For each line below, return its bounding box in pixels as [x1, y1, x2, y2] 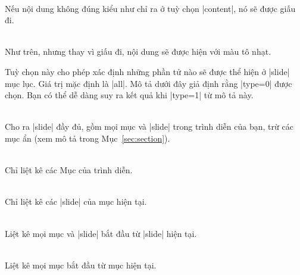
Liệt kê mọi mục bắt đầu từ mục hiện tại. [5, 258, 157, 271]
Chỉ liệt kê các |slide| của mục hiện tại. [5, 195, 147, 208]
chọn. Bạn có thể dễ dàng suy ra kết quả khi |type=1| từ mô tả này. [5, 89, 254, 101]
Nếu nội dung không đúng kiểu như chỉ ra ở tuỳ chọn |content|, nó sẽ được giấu [5, 2, 296, 14]
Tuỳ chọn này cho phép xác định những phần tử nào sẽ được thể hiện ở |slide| [5, 65, 290, 77]
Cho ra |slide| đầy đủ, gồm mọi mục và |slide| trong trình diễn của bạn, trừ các [5, 120, 293, 133]
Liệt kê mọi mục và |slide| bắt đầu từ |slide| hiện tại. [5, 227, 197, 239]
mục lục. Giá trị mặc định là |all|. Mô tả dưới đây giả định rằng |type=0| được [5, 77, 292, 89]
